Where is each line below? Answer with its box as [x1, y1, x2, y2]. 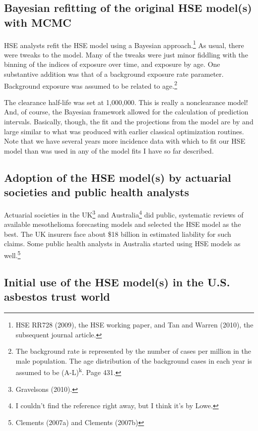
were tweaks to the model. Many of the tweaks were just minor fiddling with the [4, 49, 248, 59]
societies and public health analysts [4, 184, 190, 200]
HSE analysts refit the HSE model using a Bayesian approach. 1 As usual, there [4, 38, 244, 50]
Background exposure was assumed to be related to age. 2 [4, 79, 178, 91]
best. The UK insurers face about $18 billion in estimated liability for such [4, 228, 231, 239]
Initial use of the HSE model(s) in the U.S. [4, 274, 230, 289]
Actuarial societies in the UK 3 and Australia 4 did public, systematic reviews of [4, 208, 244, 219]
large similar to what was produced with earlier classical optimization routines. [4, 126, 244, 136]
